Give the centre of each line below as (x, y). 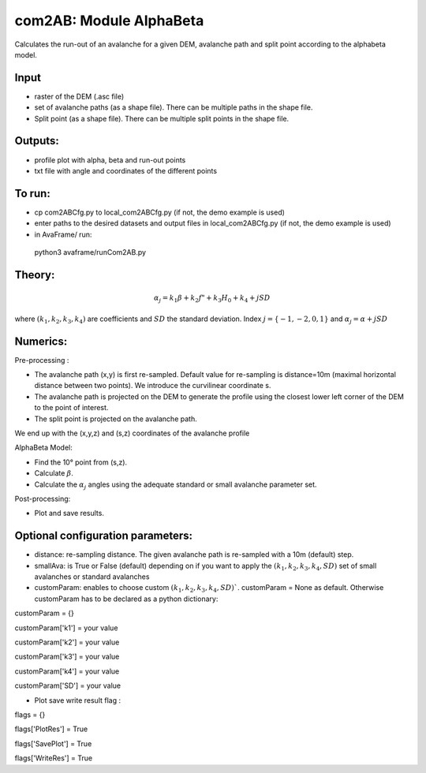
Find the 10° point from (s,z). (81, 462)
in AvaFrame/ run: (63, 234)
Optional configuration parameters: (104, 536)
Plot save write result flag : (78, 700)
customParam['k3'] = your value (67, 657)
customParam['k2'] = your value (67, 642)
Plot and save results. (69, 513)
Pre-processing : (42, 360)
